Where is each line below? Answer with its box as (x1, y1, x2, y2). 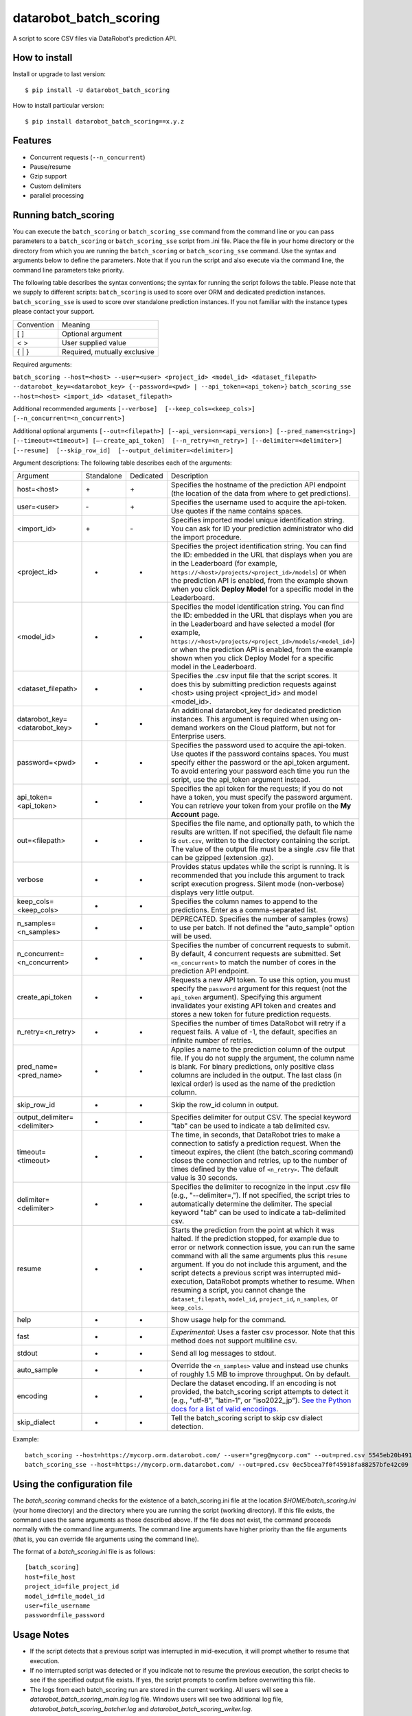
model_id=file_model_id (25, 1592, 105, 1600)
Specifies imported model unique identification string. (170, 515, 345, 525)
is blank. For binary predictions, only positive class (170, 1062, 334, 1071)
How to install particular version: (12, 102, 104, 110)
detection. (170, 1422, 204, 1431)
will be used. (170, 931, 212, 941)
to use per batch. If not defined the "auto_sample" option (170, 923, 355, 933)
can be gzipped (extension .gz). (170, 853, 274, 863)
